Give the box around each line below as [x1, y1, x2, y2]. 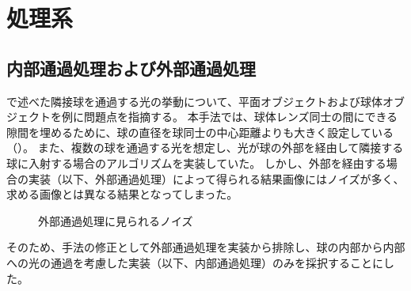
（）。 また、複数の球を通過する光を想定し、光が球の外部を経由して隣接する [6, 139, 404, 156]
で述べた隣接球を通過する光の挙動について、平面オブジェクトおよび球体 [6, 93, 382, 109]
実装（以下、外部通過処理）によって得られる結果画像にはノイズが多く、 [28, 170, 405, 187]
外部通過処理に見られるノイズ [38, 212, 193, 229]
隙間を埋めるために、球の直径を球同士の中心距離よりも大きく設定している [6, 123, 394, 140]
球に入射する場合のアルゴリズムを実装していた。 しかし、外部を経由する [6, 154, 386, 171]
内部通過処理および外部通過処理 [6, 55, 256, 80]
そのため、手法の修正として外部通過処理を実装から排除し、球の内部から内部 [6, 239, 405, 255]
